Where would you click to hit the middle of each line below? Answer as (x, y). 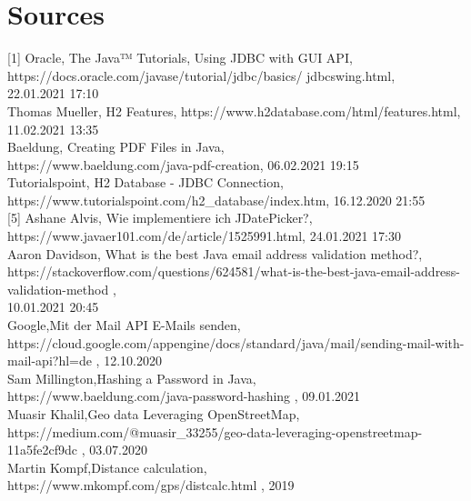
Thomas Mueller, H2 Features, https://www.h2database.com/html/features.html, (234, 110)
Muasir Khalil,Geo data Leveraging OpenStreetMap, (154, 414)
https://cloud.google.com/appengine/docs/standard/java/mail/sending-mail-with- (236, 342)
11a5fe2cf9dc (42, 450)
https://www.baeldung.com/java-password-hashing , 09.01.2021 (184, 396)
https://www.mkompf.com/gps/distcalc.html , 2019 (151, 485)
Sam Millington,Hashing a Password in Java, (132, 378)
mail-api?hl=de (50, 361)
